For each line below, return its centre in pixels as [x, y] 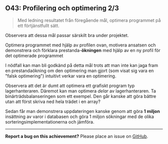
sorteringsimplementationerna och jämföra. [50, 121]
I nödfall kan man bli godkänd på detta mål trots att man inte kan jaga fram [82, 65]
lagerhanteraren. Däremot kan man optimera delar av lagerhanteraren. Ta [81, 91]
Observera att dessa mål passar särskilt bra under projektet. [67, 35]
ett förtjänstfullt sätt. [38, 25]
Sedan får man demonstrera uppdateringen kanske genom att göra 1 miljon [82, 111]
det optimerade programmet [34, 55]
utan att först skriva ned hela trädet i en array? [53, 101]
